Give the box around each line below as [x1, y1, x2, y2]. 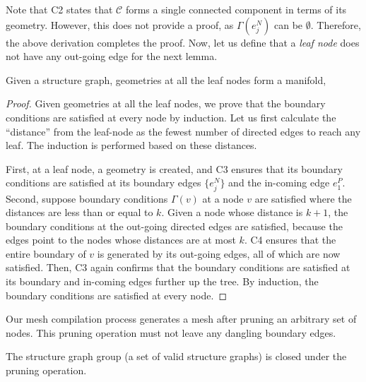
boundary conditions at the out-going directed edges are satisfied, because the [6, 218, 343, 233]
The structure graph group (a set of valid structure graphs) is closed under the [6, 349, 347, 364]
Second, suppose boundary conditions [6, 191, 168, 205]
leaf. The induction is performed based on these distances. [6, 138, 257, 153]
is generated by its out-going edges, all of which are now [97, 246, 341, 261]
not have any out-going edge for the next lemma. [6, 49, 218, 64]
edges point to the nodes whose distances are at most [6, 232, 236, 247]
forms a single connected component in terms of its [125, 2, 347, 16]
